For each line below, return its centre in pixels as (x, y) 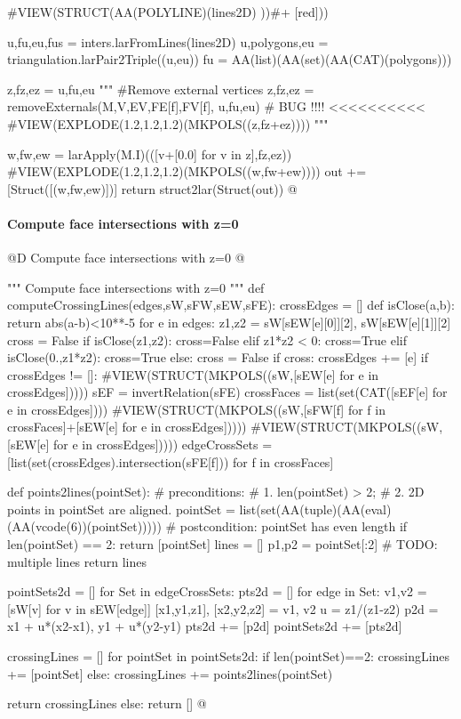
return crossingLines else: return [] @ (107, 703)
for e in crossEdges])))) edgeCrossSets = (163, 444)
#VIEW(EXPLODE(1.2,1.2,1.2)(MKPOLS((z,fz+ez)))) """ (168, 123)
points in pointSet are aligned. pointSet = (121, 509)
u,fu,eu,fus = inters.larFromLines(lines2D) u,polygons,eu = (168, 41)
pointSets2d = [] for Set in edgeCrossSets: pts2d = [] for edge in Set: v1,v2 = (217, 591)
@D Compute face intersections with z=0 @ (126, 258)
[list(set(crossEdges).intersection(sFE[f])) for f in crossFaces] (171, 461)
